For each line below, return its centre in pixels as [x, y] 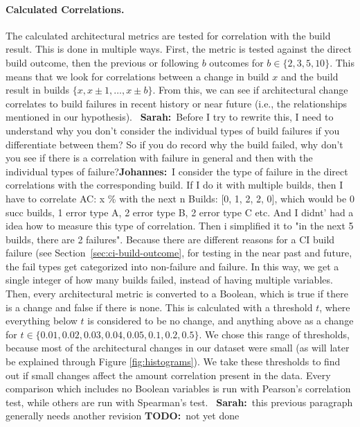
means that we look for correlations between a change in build [137, 76]
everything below [42, 321]
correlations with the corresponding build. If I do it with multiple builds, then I [174, 185]
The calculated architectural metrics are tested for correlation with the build [168, 35]
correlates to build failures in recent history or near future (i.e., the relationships [177, 103]
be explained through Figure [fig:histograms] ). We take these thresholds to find [173, 361]
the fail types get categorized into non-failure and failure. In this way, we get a [172, 266]
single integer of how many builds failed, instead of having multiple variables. [169, 280]
